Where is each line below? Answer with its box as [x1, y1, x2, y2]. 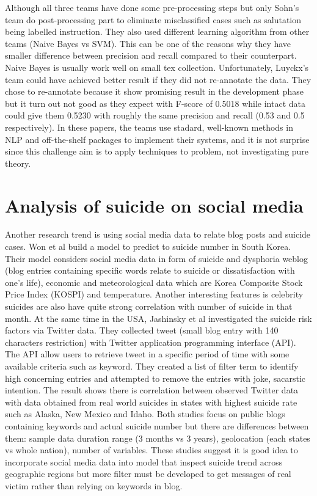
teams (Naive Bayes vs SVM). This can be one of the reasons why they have [5, 37, 291, 49]
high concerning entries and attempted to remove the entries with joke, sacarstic [5, 371, 306, 384]
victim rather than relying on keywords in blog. [5, 479, 183, 492]
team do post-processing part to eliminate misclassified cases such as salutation [5, 13, 302, 26]
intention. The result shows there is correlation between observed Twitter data [5, 384, 299, 396]
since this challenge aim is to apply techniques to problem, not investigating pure [5, 145, 309, 158]
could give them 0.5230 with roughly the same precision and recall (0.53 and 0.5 [5, 109, 305, 122]
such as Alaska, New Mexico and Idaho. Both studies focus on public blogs [5, 407, 285, 420]
